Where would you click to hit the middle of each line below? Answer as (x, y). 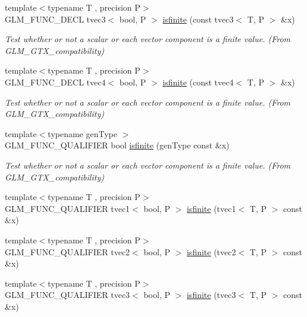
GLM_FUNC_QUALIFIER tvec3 (68, 295)
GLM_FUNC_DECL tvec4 (55, 82)
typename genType (82, 133)
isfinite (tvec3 (211, 295)
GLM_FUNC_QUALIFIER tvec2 (68, 251)
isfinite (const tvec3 (198, 19)
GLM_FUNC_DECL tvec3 (55, 19)
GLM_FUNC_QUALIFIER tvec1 (68, 208)
